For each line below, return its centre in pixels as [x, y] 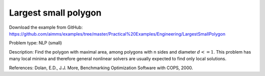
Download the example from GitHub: [46, 27]
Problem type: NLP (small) [36, 43]
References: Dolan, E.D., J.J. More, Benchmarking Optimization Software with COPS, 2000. [101, 68]
